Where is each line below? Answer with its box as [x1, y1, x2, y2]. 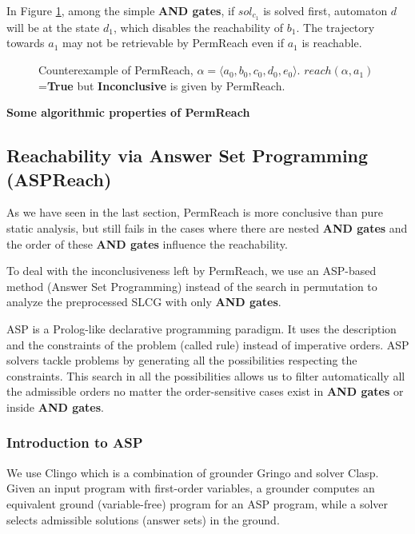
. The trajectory [296, 18, 375, 35]
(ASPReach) [6, 166, 112, 191]
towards [6, 34, 45, 51]
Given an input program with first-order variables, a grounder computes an [6, 480, 375, 496]
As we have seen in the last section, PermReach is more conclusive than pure [6, 204, 384, 221]
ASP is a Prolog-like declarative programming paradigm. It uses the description [6, 320, 397, 337]
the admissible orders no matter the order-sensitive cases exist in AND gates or [6, 383, 404, 400]
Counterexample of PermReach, [38, 62, 194, 78]
